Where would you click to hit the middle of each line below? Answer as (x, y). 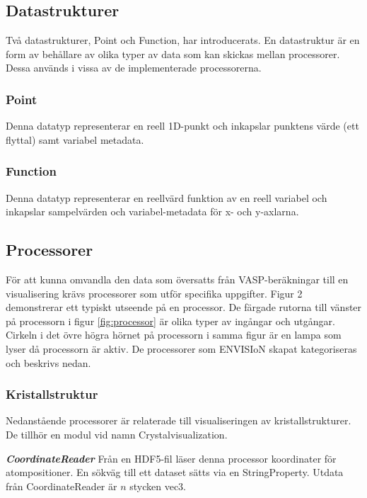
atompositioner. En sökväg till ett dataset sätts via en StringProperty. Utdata (175, 472)
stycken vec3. (158, 486)
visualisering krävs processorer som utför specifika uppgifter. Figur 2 (154, 293)
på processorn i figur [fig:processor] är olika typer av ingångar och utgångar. (170, 321)
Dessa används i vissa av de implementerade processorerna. (134, 68)
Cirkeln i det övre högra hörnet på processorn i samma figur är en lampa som (174, 335)
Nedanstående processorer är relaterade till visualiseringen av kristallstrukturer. (179, 420)
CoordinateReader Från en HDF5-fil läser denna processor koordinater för (171, 458)
